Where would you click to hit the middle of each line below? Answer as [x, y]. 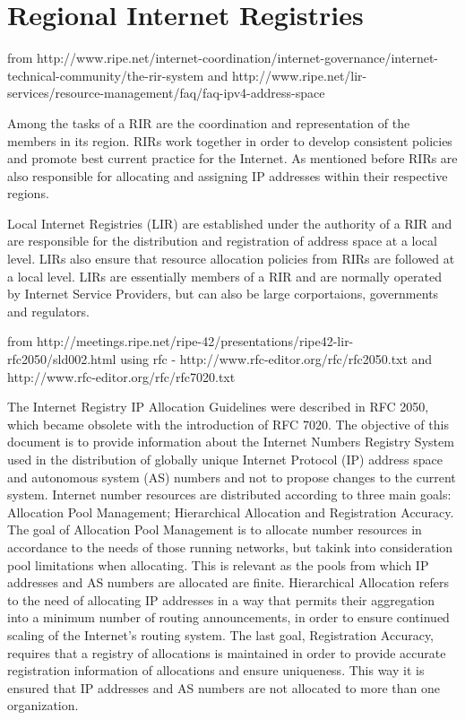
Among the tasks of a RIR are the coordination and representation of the [209, 122]
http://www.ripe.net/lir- [300, 75]
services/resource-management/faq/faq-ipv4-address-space [166, 93]
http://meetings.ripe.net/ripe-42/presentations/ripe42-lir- [195, 341]
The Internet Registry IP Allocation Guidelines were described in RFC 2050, [218, 407]
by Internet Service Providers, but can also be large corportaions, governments [223, 294]
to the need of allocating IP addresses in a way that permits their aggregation [221, 599]
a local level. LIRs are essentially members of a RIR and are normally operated [225, 276]
